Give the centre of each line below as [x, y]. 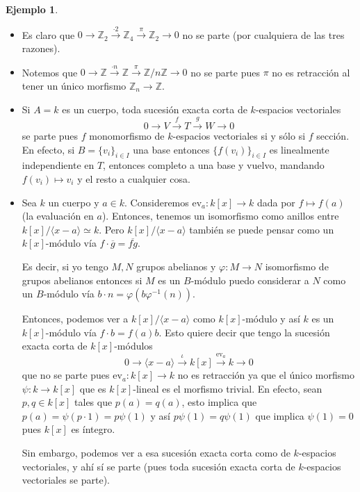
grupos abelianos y [176, 266]
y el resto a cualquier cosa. [134, 178]
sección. [333, 135]
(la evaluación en [58, 216]
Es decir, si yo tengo [65, 266]
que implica [280, 415]
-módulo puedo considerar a [250, 280]
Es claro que [48, 34]
